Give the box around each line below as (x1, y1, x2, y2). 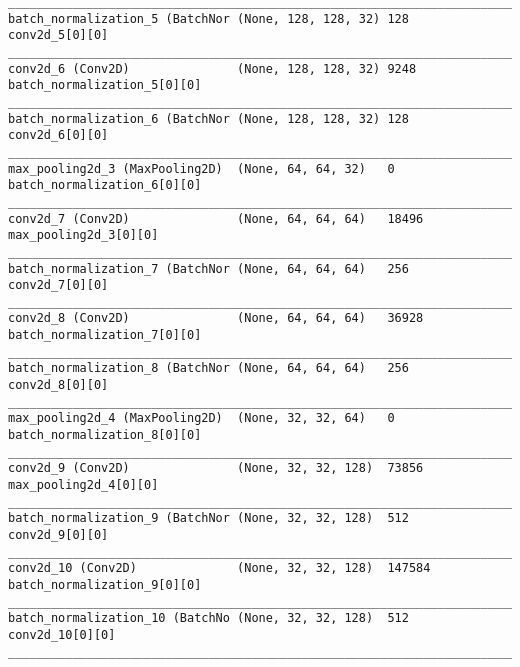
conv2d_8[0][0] (8, 378, 109, 393)
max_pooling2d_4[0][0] (8, 478, 159, 493)
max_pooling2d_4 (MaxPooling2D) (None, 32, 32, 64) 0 (8, 411, 395, 426)
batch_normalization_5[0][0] (8, 78, 202, 93)
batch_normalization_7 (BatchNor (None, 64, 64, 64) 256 (8, 261, 409, 276)
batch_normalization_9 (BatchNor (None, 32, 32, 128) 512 (8, 511, 409, 526)
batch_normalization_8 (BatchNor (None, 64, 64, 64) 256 (8, 361, 409, 376)
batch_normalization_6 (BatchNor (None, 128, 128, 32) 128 (8, 111, 409, 126)
